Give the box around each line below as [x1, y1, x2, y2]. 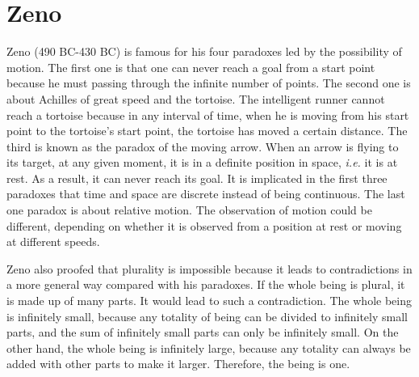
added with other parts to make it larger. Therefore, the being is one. [6, 355, 350, 372]
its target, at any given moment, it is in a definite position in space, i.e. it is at [6, 154, 398, 171]
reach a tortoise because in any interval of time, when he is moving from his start [6, 106, 409, 123]
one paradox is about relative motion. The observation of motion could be [6, 201, 372, 218]
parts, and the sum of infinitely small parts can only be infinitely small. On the [6, 324, 399, 341]
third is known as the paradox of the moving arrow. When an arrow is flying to [6, 138, 399, 155]
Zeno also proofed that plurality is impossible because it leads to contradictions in [6, 260, 413, 277]
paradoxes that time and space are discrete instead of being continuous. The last [6, 185, 405, 202]
